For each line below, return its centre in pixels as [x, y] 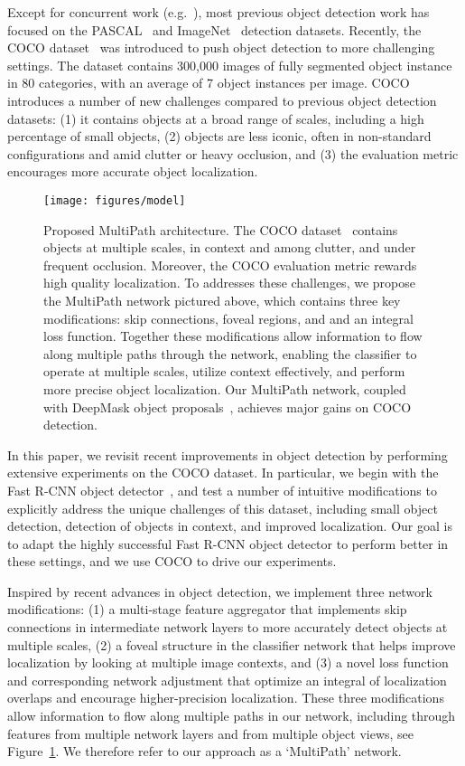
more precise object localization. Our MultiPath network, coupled [225, 388]
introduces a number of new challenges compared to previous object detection [222, 100]
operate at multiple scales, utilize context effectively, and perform [224, 371]
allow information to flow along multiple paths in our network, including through [232, 716]
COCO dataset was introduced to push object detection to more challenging [221, 47]
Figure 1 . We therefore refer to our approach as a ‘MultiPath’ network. [205, 751]
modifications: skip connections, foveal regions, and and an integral [228, 318]
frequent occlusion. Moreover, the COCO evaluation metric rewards [230, 265]
